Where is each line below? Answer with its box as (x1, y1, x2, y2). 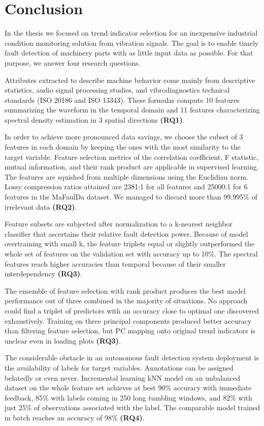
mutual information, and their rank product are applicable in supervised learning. (5, 161, 259, 172)
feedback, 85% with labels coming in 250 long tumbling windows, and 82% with (5, 392, 252, 403)
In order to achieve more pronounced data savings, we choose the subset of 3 (5, 131, 243, 142)
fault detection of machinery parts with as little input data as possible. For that (5, 47, 253, 58)
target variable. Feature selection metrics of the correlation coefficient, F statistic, (5, 151, 258, 162)
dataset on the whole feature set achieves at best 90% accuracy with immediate (5, 382, 252, 393)
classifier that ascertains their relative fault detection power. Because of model (5, 228, 248, 239)
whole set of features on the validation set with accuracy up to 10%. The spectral (5, 248, 258, 259)
